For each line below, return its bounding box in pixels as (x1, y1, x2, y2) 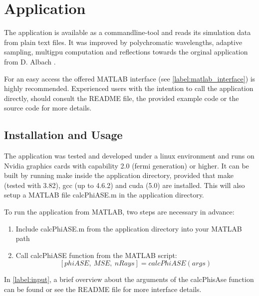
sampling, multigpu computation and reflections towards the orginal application (4, 46, 248, 57)
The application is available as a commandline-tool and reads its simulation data (4, 27, 251, 37)
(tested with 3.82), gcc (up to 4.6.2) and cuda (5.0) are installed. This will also (4, 179, 245, 190)
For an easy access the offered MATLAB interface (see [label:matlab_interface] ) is (4, 73, 256, 83)
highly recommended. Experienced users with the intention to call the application (4, 83, 254, 93)
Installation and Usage (4, 127, 123, 142)
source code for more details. (4, 102, 92, 113)
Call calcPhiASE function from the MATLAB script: (15, 249, 177, 260)
